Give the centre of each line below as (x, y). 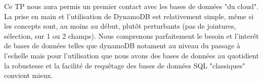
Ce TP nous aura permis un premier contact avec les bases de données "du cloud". (131, 6)
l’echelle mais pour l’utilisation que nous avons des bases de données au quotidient (131, 55)
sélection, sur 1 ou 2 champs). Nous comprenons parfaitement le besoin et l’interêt (131, 35)
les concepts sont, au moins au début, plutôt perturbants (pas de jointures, (120, 26)
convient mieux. (29, 75)
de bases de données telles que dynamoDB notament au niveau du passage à (122, 46)
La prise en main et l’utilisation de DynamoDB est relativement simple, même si (129, 16)
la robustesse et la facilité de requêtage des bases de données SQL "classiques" (125, 65)
